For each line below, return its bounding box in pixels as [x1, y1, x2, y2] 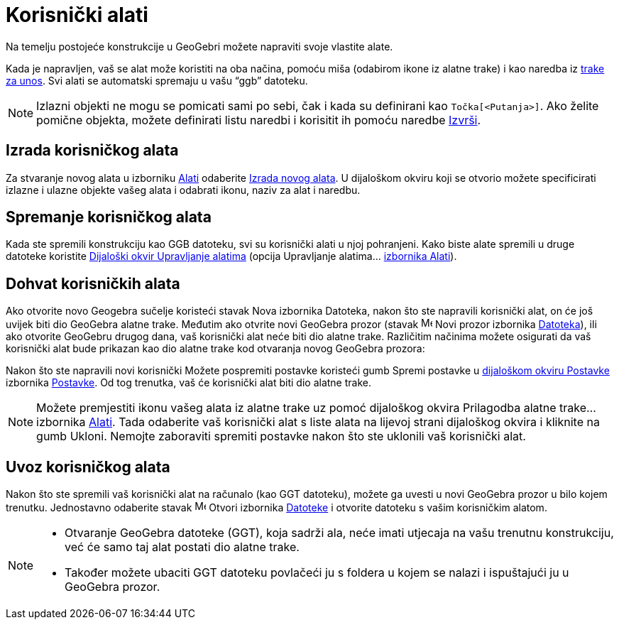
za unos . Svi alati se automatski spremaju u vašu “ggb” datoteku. [6, 74, 308, 87]
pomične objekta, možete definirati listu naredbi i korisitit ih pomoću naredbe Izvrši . [36, 112, 481, 127]
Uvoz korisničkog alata [6, 457, 170, 476]
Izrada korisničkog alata [6, 141, 179, 160]
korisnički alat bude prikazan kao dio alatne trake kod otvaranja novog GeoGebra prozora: [6, 342, 425, 355]
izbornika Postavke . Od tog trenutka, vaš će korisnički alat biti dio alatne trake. [6, 376, 371, 389]
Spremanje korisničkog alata [6, 208, 212, 227]
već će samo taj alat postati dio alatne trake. [65, 540, 300, 555]
